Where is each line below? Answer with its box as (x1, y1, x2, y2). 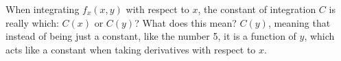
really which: (5, 15, 59, 29)
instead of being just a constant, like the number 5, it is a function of (5, 29, 296, 43)
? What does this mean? (134, 15, 237, 29)
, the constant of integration (198, 2, 316, 16)
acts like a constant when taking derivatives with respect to (5, 42, 256, 56)
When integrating (5, 2, 80, 16)
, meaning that (268, 15, 331, 29)
